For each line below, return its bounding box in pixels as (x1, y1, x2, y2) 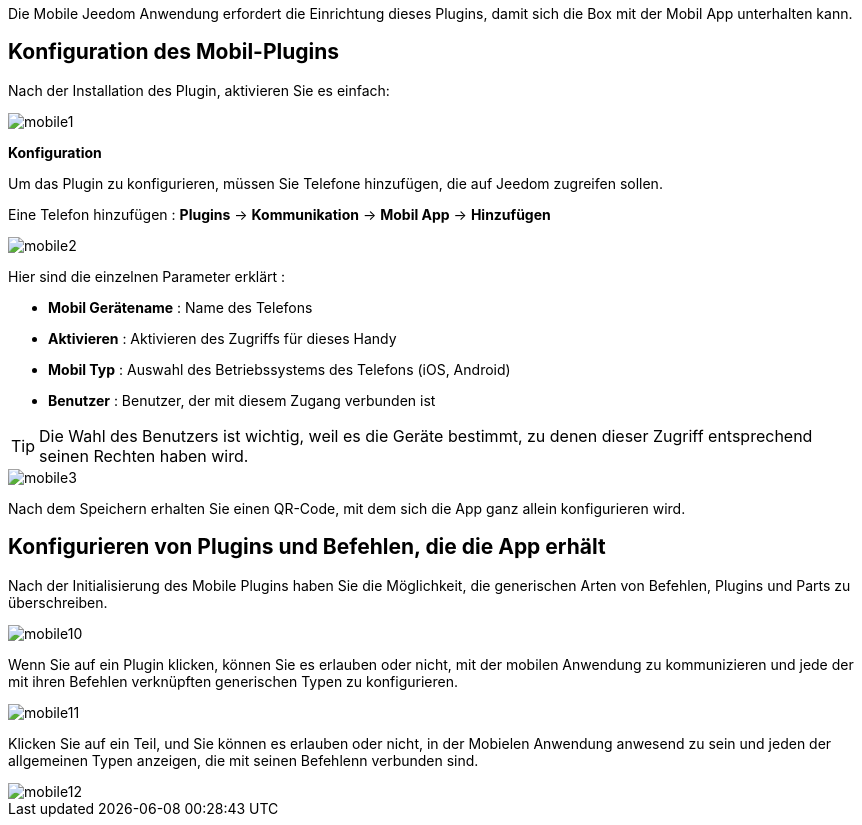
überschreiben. (8, 593, 108, 611)
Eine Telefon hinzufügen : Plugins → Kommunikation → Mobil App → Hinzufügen (8, 205, 551, 223)
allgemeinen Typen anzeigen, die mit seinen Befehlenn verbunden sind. (8, 751, 479, 769)
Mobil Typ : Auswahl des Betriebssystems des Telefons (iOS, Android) (48, 360, 511, 378)
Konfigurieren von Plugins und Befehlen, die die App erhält (8, 534, 606, 560)
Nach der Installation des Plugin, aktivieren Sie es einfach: (8, 81, 390, 99)
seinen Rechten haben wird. (39, 445, 249, 466)
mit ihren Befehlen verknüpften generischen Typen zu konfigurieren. (8, 672, 458, 690)
